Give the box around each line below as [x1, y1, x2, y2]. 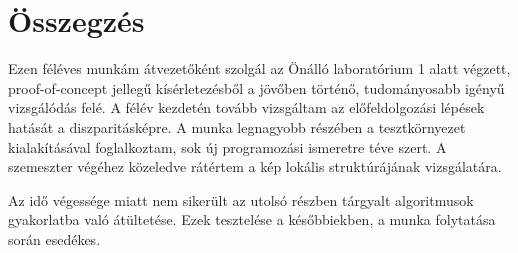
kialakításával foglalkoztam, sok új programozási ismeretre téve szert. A [8, 136, 447, 157]
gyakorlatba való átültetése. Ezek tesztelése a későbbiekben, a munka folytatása [8, 209, 496, 230]
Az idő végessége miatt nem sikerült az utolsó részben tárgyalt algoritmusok [8, 189, 474, 210]
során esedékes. [8, 228, 101, 249]
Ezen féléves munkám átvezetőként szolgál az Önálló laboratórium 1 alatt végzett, [8, 58, 511, 79]
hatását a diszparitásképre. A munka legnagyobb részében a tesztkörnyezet [8, 116, 466, 137]
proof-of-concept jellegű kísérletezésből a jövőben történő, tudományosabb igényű [8, 77, 505, 98]
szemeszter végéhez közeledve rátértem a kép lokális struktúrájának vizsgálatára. [8, 156, 502, 177]
